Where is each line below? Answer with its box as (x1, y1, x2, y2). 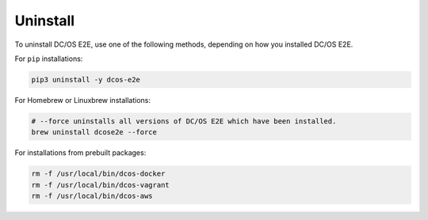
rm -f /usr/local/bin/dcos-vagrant (31, 180, 170, 189)
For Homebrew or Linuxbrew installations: (14, 95, 151, 104)
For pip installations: (14, 54, 83, 63)
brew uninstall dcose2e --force (31, 127, 158, 137)
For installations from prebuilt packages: (14, 148, 147, 157)
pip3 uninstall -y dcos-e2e (31, 75, 140, 84)
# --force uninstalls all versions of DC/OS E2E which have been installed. (31, 116, 337, 126)
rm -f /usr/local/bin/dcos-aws (31, 192, 154, 201)
